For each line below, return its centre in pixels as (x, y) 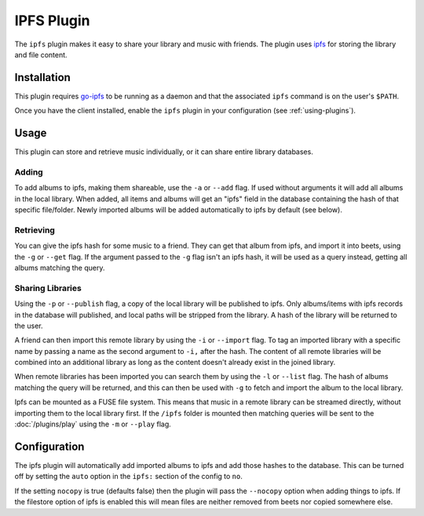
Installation (42, 77)
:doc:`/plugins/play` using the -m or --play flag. (93, 424)
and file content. (41, 54)
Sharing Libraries (48, 288)
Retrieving (35, 230)
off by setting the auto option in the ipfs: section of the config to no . (129, 477)
